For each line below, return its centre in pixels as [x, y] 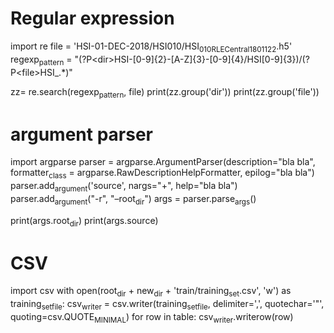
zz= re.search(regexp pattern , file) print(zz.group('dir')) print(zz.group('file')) [165, 92]
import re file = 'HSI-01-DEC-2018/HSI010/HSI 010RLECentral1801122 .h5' [151, 47]
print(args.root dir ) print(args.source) [84, 221]
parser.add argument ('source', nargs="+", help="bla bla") [124, 187]
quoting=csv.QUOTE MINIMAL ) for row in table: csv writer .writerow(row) [152, 317]
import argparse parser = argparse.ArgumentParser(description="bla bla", [163, 162]
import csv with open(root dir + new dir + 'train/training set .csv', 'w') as [151, 292]
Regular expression [92, 18]
